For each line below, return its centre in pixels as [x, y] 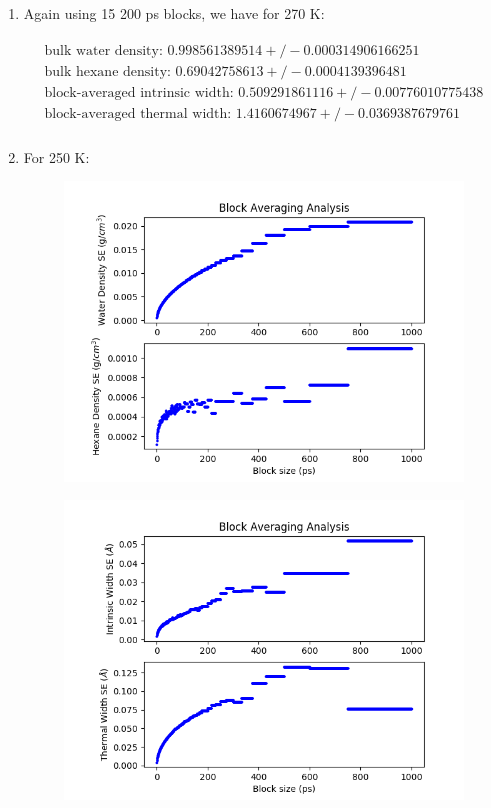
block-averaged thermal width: [138, 113]
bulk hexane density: [107, 71]
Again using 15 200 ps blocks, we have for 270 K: [174, 13]
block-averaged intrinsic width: [139, 92]
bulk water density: [103, 50]
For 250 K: [56, 156]
